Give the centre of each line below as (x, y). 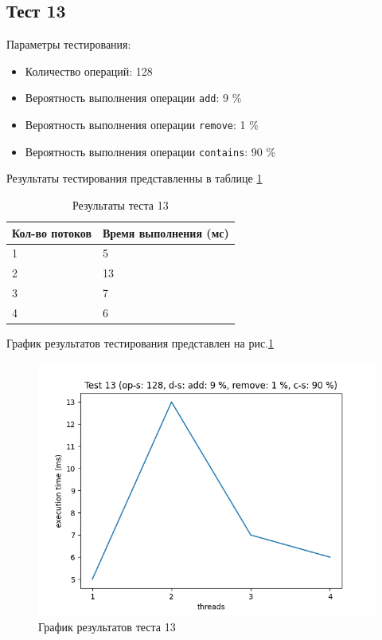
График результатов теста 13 (107, 627)
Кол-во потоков (52, 232)
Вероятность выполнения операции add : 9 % (133, 98)
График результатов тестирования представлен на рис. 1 (140, 343)
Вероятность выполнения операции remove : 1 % (142, 125)
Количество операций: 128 (89, 71)
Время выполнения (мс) (166, 232)
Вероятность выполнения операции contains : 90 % (150, 151)
